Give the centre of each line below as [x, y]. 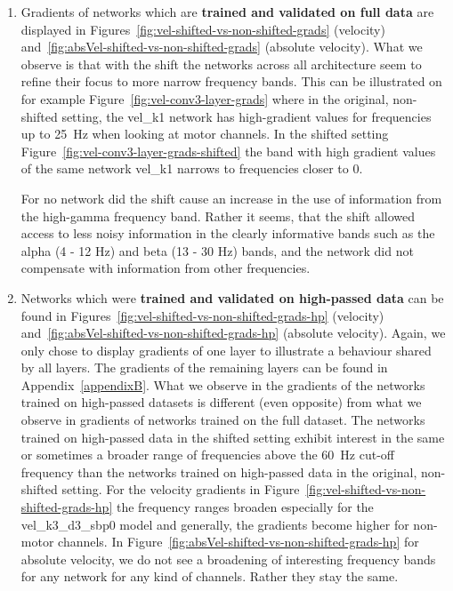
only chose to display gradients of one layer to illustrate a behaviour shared [226, 350]
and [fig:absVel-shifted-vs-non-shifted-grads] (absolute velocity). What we [222, 47]
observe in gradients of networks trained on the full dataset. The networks [223, 420]
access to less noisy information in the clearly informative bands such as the [228, 233]
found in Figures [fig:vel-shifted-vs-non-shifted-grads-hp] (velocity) [202, 315]
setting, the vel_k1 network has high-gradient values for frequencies [247, 116]
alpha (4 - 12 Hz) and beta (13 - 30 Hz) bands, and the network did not [217, 250]
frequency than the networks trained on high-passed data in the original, [219, 471]
